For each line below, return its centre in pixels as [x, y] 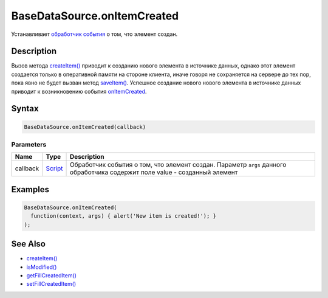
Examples [30, 189]
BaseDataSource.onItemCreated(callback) [85, 127]
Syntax [25, 109]
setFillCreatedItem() [51, 284]
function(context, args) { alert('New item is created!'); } [124, 216]
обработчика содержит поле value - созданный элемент [154, 172]
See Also [28, 244]
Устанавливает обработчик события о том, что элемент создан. [94, 34]
